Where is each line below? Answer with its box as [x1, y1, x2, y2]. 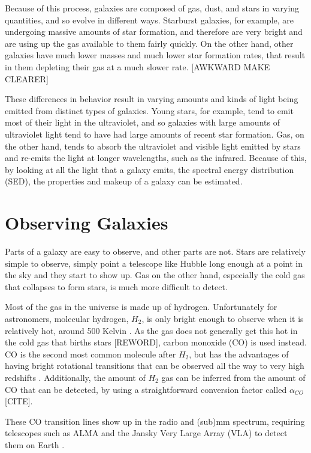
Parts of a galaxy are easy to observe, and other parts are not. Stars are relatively [5, 245, 306, 258]
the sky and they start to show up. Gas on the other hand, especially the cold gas [5, 269, 305, 281]
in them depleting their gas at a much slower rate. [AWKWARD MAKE [5, 60, 270, 73]
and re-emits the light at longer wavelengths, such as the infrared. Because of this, [5, 151, 307, 164]
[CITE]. [5, 395, 33, 407]
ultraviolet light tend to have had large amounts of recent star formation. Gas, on [5, 127, 304, 140]
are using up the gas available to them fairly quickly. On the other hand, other [5, 37, 294, 49]
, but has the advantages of [189, 347, 289, 360]
